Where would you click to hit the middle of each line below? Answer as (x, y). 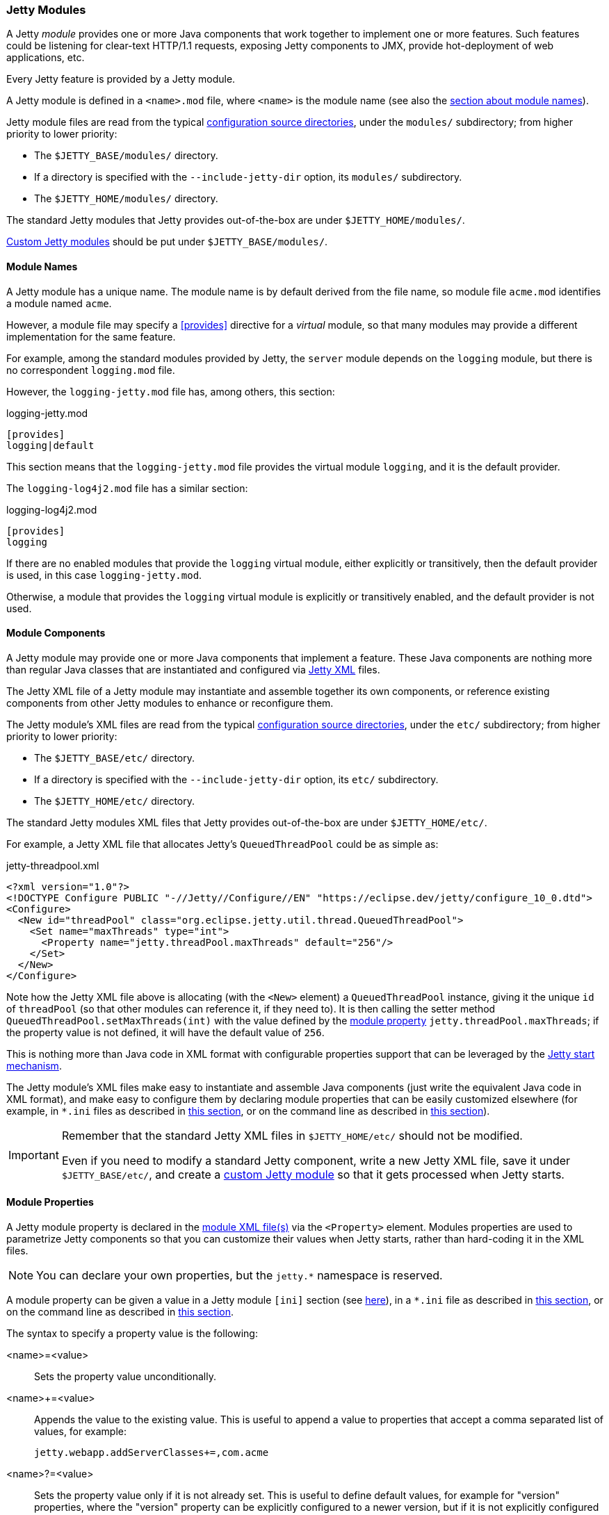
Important (34, 1155)
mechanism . (34, 1065)
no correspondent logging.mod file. (91, 370)
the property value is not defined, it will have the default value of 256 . (165, 1032)
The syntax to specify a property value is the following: (132, 1334)
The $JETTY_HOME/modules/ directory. (126, 199)
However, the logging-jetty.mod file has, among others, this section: (171, 391)
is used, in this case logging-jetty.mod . (104, 575)
